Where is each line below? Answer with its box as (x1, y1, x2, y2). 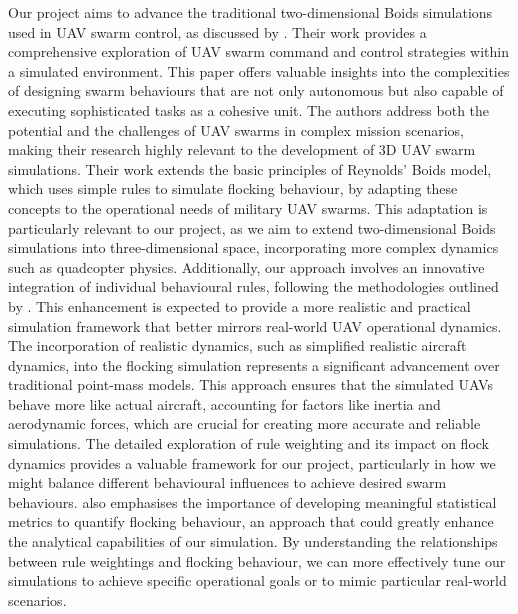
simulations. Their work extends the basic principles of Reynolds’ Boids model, (8, 158, 492, 179)
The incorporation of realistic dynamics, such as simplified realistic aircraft (8, 335, 467, 356)
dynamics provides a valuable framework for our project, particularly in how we (8, 452, 496, 473)
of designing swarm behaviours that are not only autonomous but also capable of (8, 80, 504, 101)
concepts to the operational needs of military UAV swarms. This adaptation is (8, 197, 488, 218)
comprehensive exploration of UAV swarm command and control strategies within (8, 41, 509, 62)
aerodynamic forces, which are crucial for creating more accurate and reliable (8, 413, 481, 434)
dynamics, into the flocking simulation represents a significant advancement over (8, 354, 500, 375)
